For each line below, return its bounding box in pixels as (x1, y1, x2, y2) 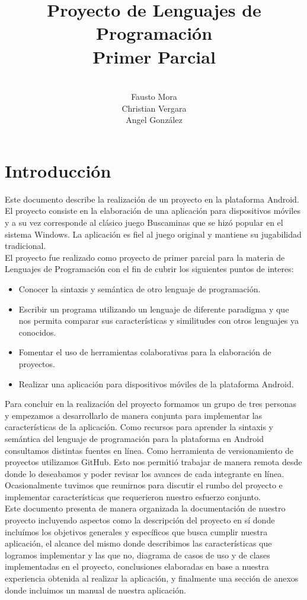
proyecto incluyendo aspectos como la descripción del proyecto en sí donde (5, 514, 275, 526)
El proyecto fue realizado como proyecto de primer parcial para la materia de (5, 251, 285, 263)
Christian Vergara (121, 102, 187, 114)
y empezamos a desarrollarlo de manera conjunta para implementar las (5, 409, 263, 421)
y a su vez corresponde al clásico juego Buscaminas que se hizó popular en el (5, 216, 283, 228)
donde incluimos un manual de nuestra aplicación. (5, 583, 186, 596)
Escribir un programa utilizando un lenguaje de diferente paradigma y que (18, 302, 289, 315)
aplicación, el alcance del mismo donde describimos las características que (5, 537, 272, 550)
